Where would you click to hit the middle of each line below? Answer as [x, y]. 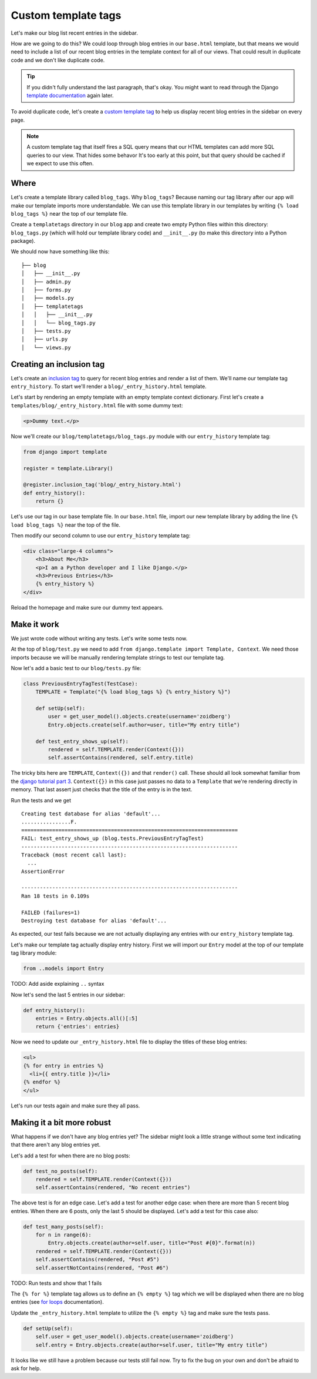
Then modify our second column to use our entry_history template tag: [101, 535]
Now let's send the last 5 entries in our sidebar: [68, 995]
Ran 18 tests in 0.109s [55, 896]
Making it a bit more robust [61, 1122]
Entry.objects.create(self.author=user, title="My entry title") [144, 725]
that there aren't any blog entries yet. [56, 1145]
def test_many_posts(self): [63, 1226]
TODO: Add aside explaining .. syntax [58, 984]
